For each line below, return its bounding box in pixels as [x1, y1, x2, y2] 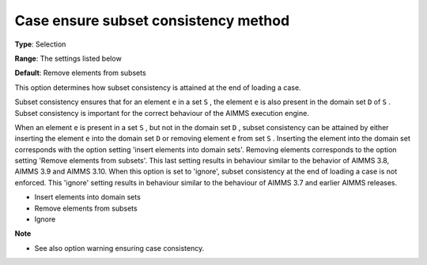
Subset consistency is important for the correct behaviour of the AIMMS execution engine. [14, 108, 310, 118]
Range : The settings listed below [14, 54, 122, 63]
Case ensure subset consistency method [14, 12, 290, 29]
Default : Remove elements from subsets [14, 68, 146, 78]
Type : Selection [14, 39, 66, 49]
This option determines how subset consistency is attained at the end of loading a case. [14, 83, 301, 92]
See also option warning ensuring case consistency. [34, 243, 205, 252]
